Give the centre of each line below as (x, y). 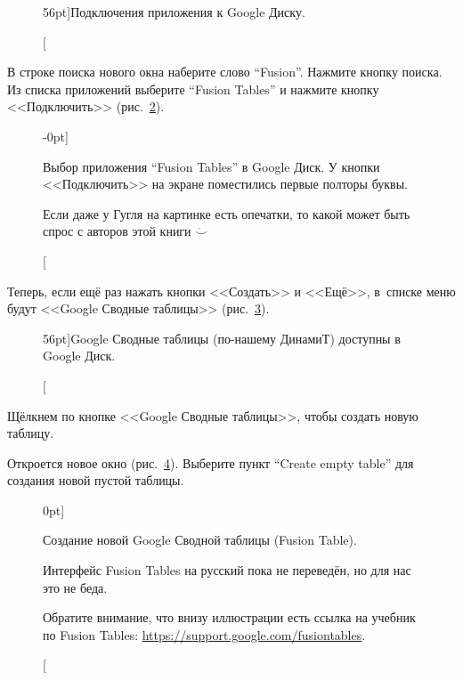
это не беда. (75, 587)
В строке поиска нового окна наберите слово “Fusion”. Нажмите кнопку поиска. (225, 72)
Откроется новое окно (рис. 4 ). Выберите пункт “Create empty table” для (211, 462)
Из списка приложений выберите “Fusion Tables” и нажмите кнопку (193, 89)
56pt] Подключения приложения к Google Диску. (174, 12)
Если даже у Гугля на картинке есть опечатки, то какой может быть (227, 213)
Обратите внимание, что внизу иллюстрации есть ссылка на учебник (229, 617)
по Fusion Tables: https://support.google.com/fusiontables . (204, 634)
